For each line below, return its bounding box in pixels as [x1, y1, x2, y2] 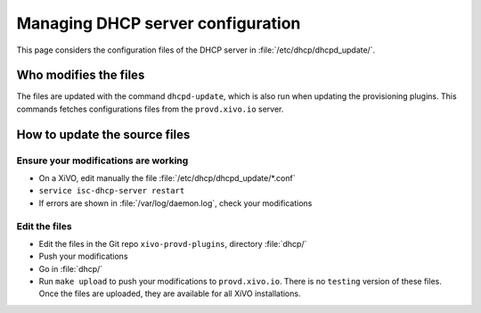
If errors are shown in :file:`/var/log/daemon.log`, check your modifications [38, 197, 313, 209]
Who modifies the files [16, 68, 145, 83]
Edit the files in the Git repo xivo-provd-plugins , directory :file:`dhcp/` [38, 238, 307, 249]
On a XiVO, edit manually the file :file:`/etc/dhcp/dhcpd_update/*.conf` [38, 173, 296, 183]
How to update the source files [16, 127, 191, 142]
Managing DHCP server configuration [16, 13, 301, 33]
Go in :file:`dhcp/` [38, 263, 103, 274]
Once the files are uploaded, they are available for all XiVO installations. [38, 288, 301, 299]
